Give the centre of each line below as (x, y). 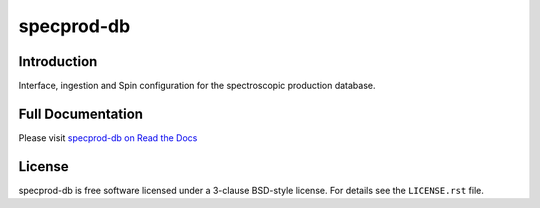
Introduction (58, 61)
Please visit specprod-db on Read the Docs (108, 137)
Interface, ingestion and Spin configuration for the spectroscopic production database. (197, 86)
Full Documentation (81, 113)
